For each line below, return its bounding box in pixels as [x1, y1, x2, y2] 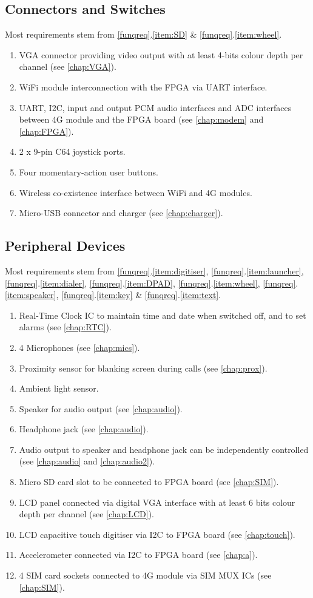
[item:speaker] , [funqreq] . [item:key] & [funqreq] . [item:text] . [5, 288, 221, 301]
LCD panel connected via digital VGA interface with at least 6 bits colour [19, 495, 295, 508]
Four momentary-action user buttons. [19, 165, 158, 178]
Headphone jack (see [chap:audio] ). [19, 423, 149, 435]
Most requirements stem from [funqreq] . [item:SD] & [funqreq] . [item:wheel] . [5, 28, 282, 41]
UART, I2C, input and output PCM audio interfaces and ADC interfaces [19, 101, 292, 114]
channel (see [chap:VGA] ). [19, 60, 116, 73]
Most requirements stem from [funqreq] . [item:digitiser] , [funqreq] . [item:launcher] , [5, 264, 304, 277]
